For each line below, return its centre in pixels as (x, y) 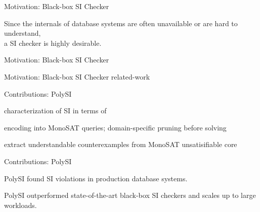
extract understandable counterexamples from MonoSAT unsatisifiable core (121, 144)
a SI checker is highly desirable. (53, 43)
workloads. (20, 205)
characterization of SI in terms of (55, 111)
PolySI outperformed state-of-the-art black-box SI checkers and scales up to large (130, 195)
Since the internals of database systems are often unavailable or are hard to (121, 23)
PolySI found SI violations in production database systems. (96, 178)
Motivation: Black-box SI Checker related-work (77, 76)
